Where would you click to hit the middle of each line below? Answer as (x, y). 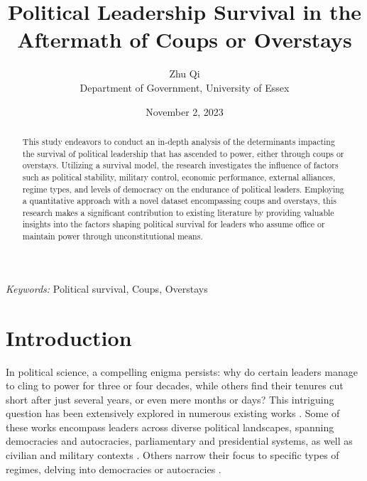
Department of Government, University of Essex (185, 87)
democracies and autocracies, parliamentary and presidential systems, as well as (179, 441)
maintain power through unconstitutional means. (113, 236)
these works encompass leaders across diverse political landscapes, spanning (170, 427)
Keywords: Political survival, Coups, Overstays (107, 288)
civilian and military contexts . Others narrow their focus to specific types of (172, 455)
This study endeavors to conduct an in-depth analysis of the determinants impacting (179, 141)
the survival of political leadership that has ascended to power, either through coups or (183, 153)
